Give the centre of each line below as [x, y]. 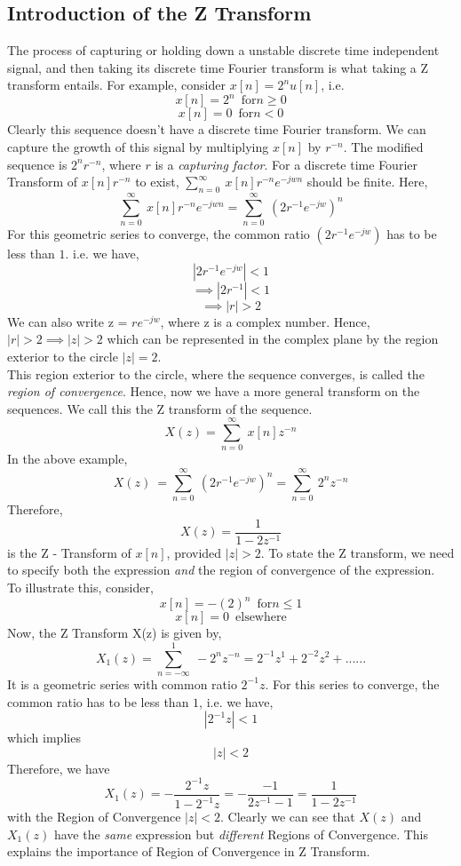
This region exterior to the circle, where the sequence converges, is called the [216, 373]
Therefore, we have [59, 768]
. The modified [383, 147]
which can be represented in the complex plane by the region [273, 339]
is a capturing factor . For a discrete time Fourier [286, 164]
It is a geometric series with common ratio [122, 683]
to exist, [157, 182]
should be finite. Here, [367, 182]
